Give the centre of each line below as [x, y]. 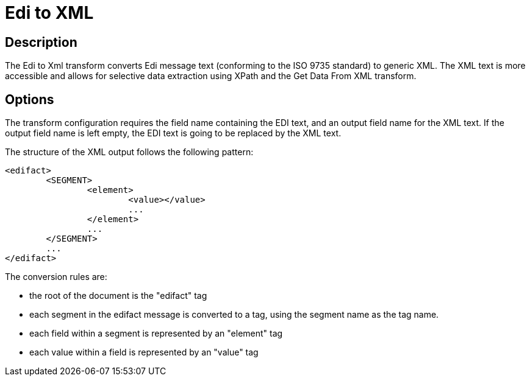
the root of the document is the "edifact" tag [118, 296]
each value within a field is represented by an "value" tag [144, 352]
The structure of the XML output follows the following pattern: [129, 152]
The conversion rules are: [56, 277]
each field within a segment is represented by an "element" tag [156, 334]
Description [41, 42]
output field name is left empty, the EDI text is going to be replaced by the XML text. [173, 133]
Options [30, 99]
